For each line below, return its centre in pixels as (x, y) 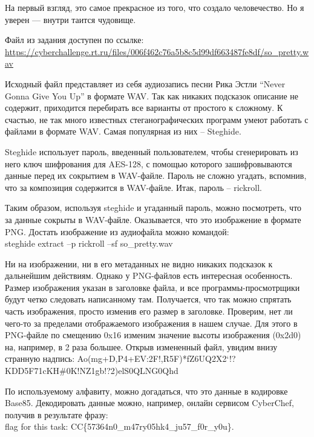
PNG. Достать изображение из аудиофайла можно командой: (117, 231)
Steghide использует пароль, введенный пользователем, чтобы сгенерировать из (152, 151)
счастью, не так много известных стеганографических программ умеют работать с (157, 119)
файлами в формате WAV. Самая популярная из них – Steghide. (123, 131)
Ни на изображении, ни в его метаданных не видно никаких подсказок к (139, 263)
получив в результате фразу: (57, 414)
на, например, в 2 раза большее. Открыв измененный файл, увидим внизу (141, 346)
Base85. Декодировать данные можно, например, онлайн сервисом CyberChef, (150, 403)
